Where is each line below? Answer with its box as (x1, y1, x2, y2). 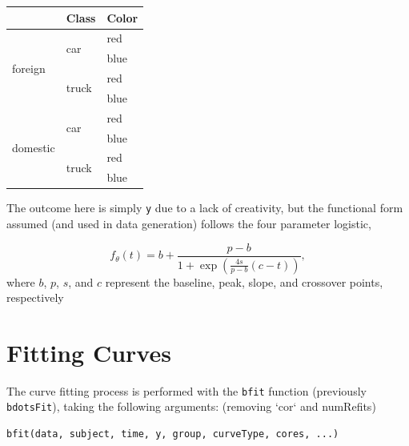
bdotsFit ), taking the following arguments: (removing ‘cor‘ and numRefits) (6, 398, 376, 415)
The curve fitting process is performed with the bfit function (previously (6, 382, 367, 399)
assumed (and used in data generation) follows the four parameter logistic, (6, 215, 371, 231)
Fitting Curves (6, 336, 171, 368)
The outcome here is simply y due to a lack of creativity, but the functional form (6, 199, 403, 216)
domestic (12, 139, 55, 155)
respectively (6, 289, 64, 306)
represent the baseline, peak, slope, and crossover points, (105, 273, 383, 290)
